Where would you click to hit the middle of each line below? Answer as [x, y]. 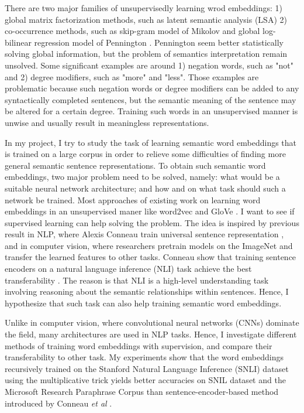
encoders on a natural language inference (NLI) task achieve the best [128, 269]
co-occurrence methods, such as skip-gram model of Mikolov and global [132, 31]
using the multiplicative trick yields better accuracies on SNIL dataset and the [145, 380]
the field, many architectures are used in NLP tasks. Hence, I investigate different [151, 334]
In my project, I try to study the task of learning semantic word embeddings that [151, 142]
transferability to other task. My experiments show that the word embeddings [144, 357]
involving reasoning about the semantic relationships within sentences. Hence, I [147, 291]
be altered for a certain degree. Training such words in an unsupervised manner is [151, 111]
